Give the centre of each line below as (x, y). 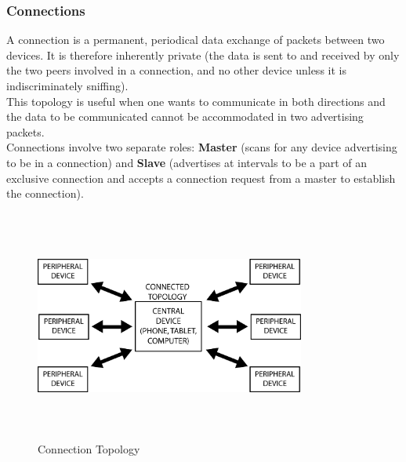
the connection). (45, 193)
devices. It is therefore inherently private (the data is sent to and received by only (203, 55)
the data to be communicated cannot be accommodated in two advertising (185, 116)
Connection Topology (89, 449)
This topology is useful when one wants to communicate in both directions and (196, 101)
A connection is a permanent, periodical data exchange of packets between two (196, 40)
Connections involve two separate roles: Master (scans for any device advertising (202, 147)
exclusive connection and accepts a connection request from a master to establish (201, 178)
